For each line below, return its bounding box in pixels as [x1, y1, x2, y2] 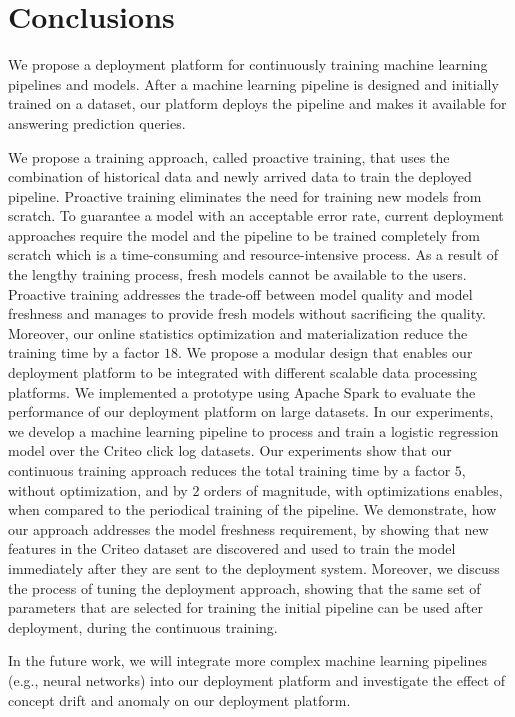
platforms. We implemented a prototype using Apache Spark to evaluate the [8, 381, 476, 402]
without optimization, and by [8, 479, 188, 500]
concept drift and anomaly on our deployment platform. [8, 689, 351, 710]
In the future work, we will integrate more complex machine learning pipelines [8, 650, 487, 671]
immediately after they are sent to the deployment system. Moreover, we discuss [8, 557, 500, 578]
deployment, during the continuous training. [8, 616, 278, 637]
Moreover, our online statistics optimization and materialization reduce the [8, 322, 468, 343]
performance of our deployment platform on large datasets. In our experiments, [8, 401, 494, 422]
